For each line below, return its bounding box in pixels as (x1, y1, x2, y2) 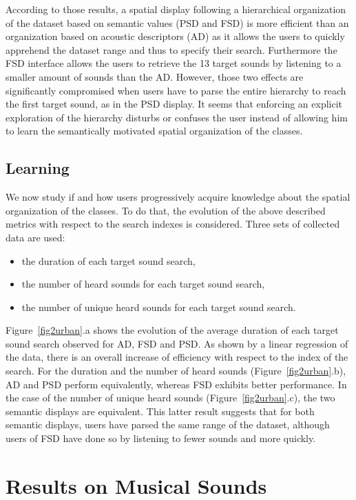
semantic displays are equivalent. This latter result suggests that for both (6, 403, 315, 418)
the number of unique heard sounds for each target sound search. (21, 299, 296, 314)
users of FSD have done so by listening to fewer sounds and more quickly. (6, 431, 316, 446)
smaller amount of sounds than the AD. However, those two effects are (6, 69, 304, 83)
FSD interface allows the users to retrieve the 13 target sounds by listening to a (6, 56, 342, 70)
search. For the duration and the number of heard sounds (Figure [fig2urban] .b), (6, 363, 346, 378)
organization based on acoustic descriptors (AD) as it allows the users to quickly (6, 29, 345, 43)
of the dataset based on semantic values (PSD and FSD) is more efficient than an (6, 15, 349, 30)
